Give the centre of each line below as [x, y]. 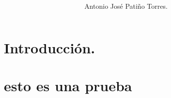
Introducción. [50, 47]
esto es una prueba [68, 86]
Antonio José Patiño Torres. [126, 6]
